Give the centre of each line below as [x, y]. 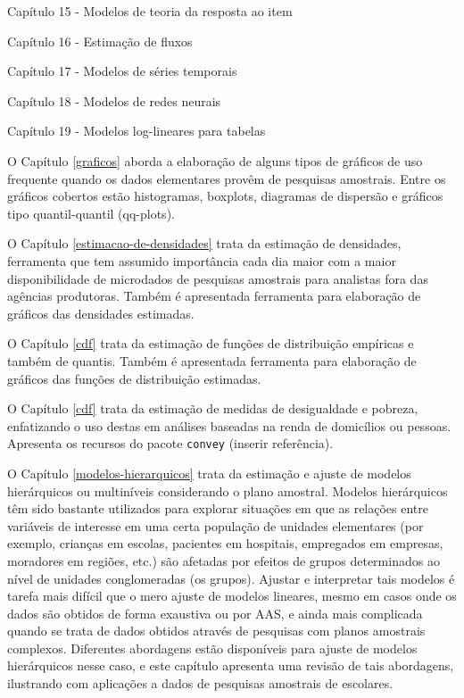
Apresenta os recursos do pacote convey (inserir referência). [170, 443]
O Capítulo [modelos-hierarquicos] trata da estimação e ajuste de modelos [209, 473]
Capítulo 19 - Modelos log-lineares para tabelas [137, 131]
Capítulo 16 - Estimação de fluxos [100, 41]
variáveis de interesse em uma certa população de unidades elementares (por [215, 525]
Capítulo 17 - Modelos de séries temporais [122, 71]
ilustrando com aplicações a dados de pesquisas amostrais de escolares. [200, 683]
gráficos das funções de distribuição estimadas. [134, 378]
